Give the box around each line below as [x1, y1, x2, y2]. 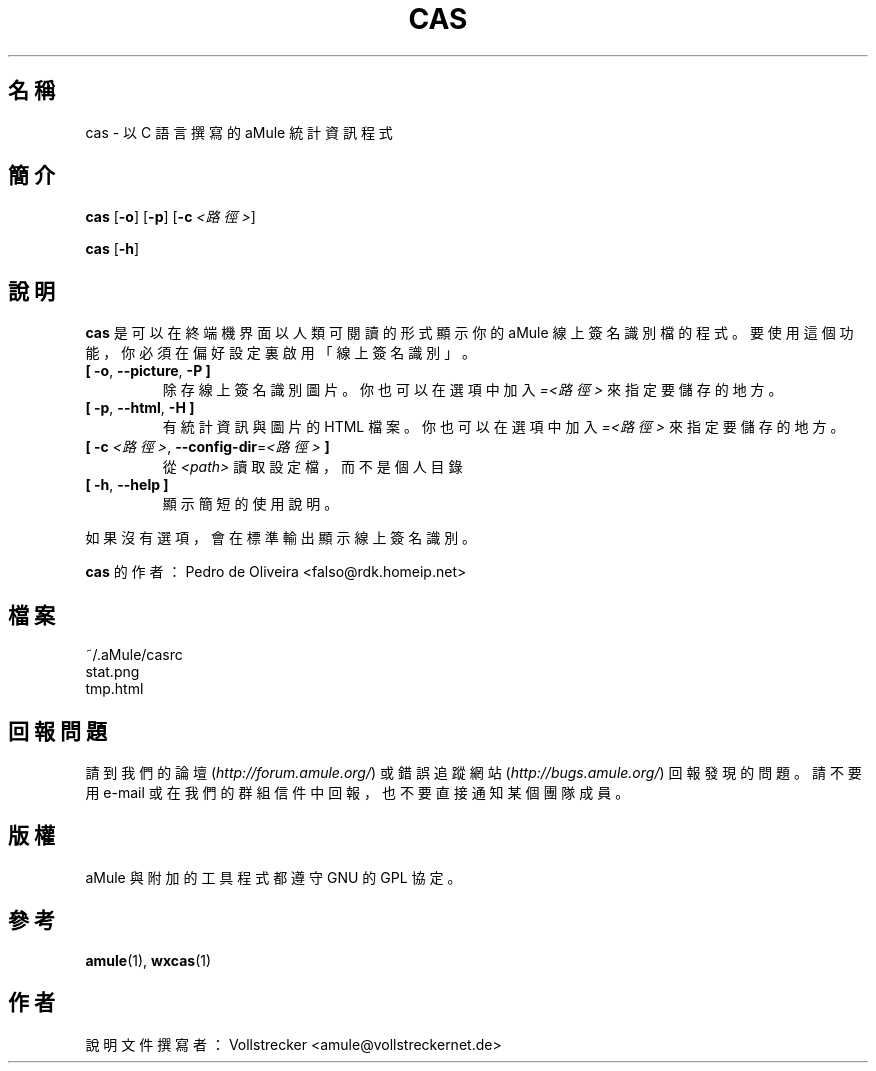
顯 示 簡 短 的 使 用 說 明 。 [162, 495, 339, 513]
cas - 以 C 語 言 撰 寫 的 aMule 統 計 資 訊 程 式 [85, 123, 393, 141]
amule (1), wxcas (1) [85, 951, 212, 969]
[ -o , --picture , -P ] [85, 362, 211, 380]
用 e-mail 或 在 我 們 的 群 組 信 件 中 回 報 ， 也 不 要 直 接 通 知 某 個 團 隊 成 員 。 [85, 783, 630, 801]
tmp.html [85, 680, 144, 698]
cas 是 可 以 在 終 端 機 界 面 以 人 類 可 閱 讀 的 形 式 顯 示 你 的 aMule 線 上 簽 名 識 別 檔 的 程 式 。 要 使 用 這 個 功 [85, 324, 854, 342]
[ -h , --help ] [85, 476, 169, 494]
